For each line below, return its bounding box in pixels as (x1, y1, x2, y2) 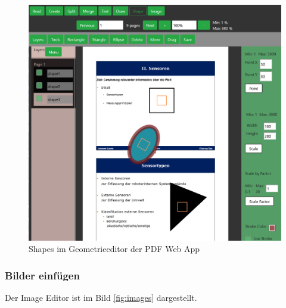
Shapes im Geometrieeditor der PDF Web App (29, 242, 200, 255)
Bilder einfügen (5, 267, 80, 282)
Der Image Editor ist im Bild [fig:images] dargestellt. (5, 291, 197, 304)
